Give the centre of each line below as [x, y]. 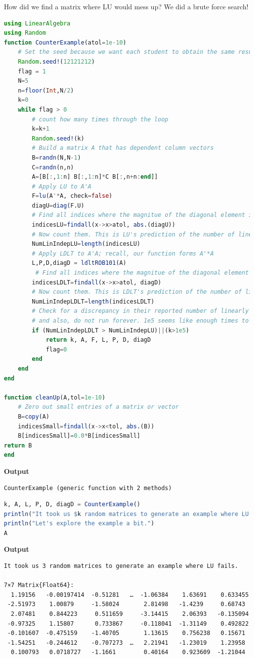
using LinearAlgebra [37, 23]
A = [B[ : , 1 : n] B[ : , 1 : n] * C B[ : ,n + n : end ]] [95, 177]
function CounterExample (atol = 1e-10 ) [65, 42]
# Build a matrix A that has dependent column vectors [123, 148]
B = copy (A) [34, 416]
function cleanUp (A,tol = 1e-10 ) [55, 397]
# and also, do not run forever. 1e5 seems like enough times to [140, 321]
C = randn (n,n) [53, 167]
